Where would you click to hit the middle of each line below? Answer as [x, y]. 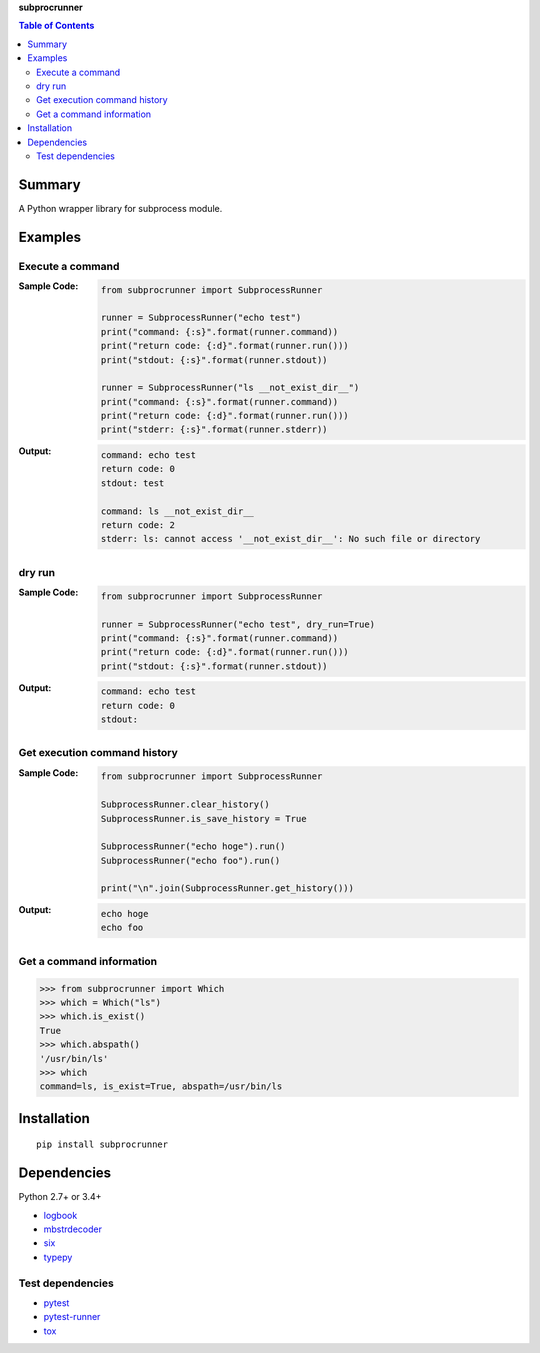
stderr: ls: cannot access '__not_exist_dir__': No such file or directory [290, 539]
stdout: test [132, 483]
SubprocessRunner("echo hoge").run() [193, 846]
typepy [58, 1257]
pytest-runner [72, 1317]
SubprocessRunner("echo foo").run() [190, 860]
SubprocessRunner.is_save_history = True [203, 818]
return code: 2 [137, 525]
